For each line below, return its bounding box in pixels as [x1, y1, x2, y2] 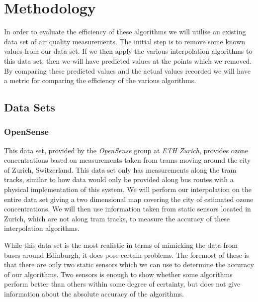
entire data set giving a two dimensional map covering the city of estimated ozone [4, 194, 254, 204]
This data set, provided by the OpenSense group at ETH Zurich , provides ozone [4, 145, 249, 155]
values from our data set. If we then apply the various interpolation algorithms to [4, 46, 253, 56]
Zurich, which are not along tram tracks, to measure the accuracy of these [4, 213, 230, 223]
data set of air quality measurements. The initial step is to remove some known [4, 36, 246, 46]
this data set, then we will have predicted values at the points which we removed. [4, 55, 252, 66]
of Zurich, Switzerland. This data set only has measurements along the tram [4, 164, 237, 175]
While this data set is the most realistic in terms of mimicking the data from [4, 240, 238, 250]
